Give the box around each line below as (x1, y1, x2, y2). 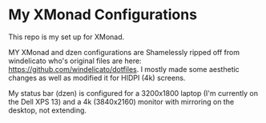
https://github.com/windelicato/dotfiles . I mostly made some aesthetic (8, 64, 240, 73)
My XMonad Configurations (8, 6, 198, 24)
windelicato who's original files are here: (8, 56, 142, 65)
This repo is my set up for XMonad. (8, 32, 125, 42)
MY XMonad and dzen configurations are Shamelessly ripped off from (8, 47, 240, 57)
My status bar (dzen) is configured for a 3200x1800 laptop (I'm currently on (8, 88, 259, 97)
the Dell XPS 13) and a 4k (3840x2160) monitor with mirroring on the (8, 97, 235, 106)
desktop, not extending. (8, 105, 87, 115)
